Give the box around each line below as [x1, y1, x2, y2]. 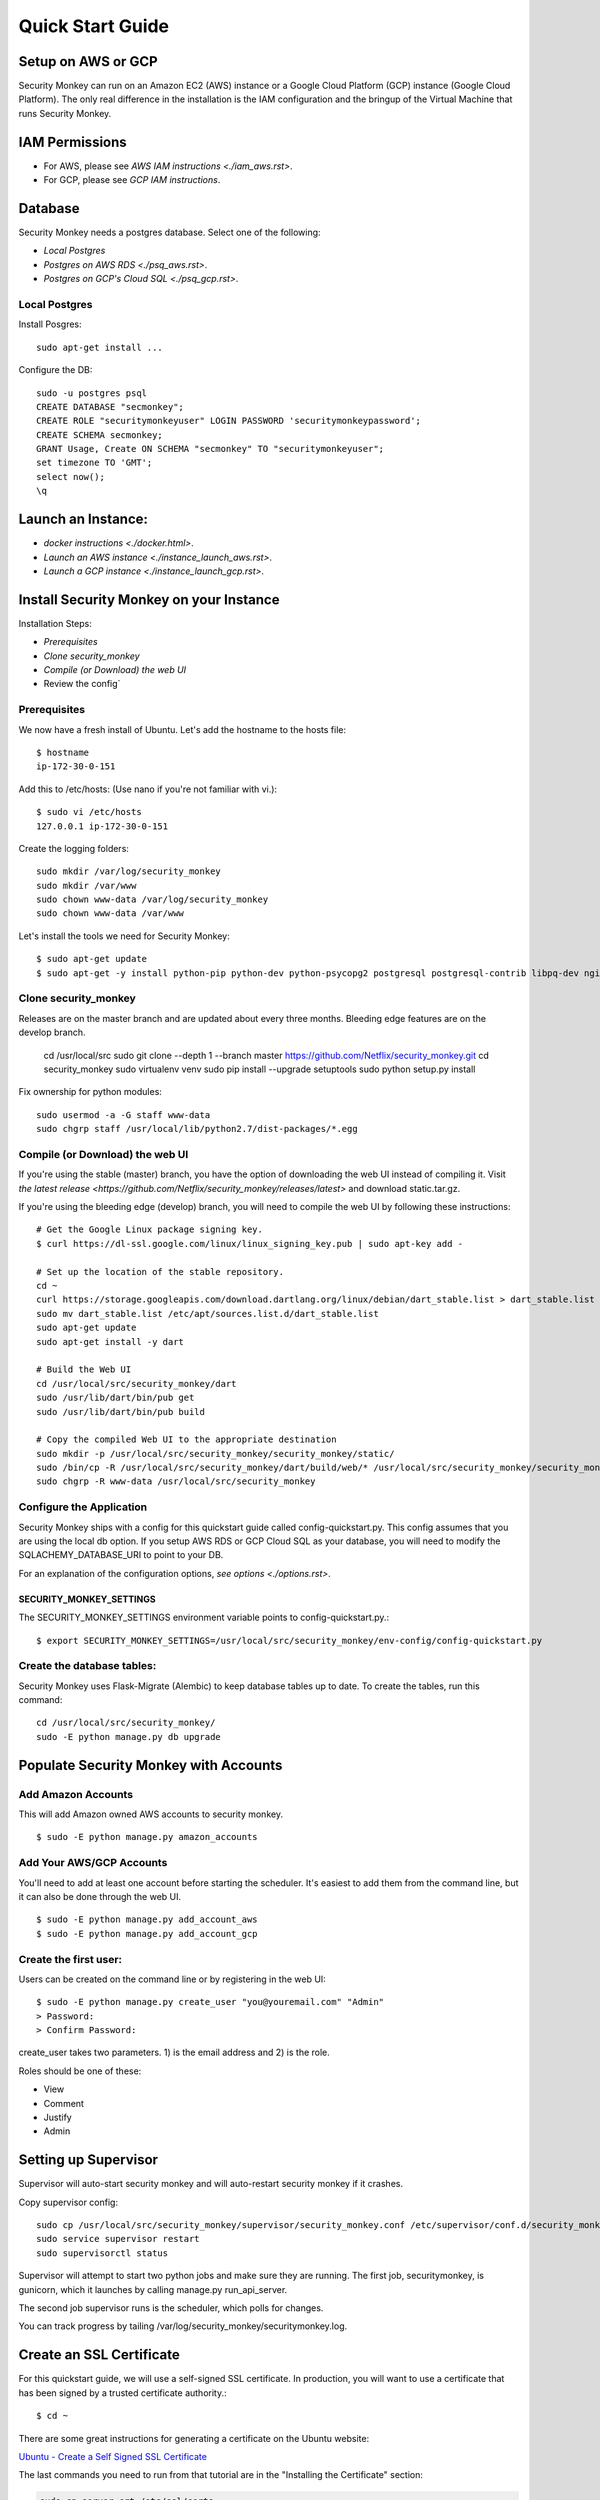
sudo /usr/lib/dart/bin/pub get [36, 1392, 195, 1404]
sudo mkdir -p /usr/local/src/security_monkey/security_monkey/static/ [36, 1448, 395, 1459]
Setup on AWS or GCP [18, 53, 159, 70]
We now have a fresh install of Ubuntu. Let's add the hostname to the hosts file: [18, 723, 347, 735]
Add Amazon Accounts [18, 1787, 134, 1801]
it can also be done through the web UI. [18, 1890, 182, 1902]
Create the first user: [18, 1952, 123, 1966]
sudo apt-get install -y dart [36, 1336, 185, 1347]
